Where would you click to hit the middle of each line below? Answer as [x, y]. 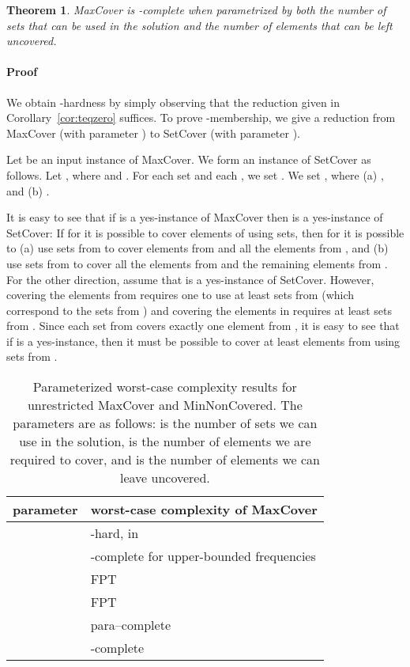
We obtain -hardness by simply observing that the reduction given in [173, 102]
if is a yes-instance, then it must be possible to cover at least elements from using [203, 341]
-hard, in [115, 533]
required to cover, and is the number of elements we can [165, 460]
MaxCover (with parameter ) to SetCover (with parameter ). [153, 133]
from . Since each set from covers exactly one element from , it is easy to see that [203, 326]
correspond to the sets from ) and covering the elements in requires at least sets [199, 310]
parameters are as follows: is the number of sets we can [165, 423]
